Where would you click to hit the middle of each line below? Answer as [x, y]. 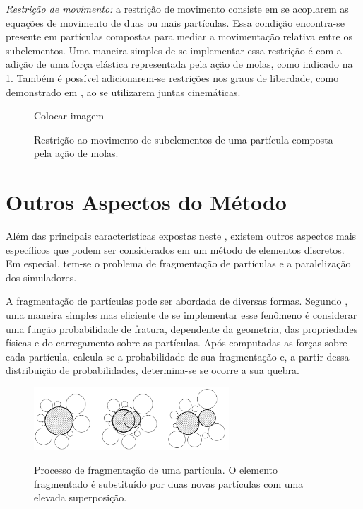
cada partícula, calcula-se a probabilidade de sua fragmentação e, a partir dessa [178, 356]
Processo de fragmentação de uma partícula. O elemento [156, 470]
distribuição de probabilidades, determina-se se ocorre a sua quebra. [153, 370]
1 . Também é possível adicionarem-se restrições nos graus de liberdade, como [172, 77]
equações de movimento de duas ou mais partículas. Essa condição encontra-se [175, 22]
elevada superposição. [81, 497]
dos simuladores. [41, 277]
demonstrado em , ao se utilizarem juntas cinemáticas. [123, 92]
